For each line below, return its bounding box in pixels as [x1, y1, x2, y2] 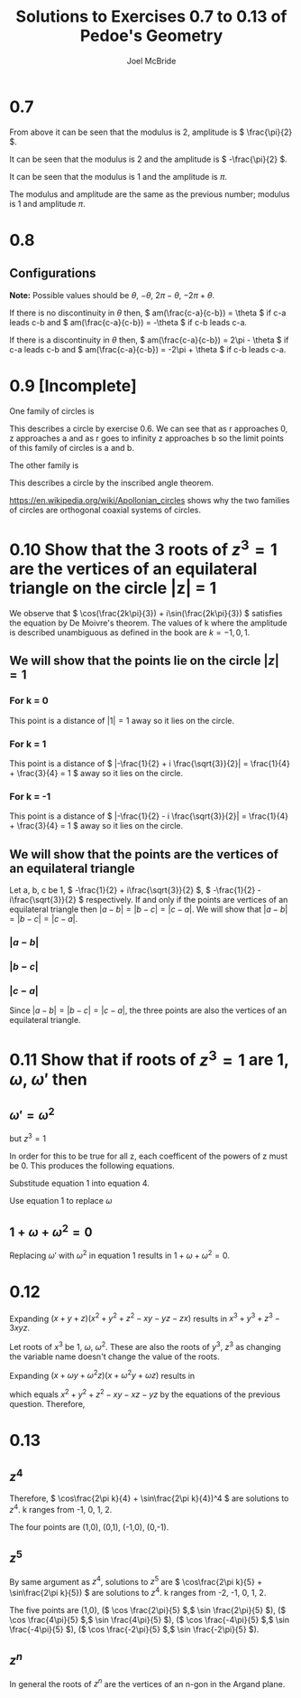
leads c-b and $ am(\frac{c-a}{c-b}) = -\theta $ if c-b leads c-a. [9, 316, 248, 327]
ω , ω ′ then [9, 1069, 87, 1090]
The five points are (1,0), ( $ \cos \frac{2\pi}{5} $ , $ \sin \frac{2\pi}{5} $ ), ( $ [9, 1604, 287, 1615]
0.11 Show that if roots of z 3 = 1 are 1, [9, 1046, 289, 1070]
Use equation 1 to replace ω [9, 1196, 113, 1206]
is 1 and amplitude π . [9, 198, 86, 209]
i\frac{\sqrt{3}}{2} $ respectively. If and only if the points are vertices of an [9, 894, 288, 905]
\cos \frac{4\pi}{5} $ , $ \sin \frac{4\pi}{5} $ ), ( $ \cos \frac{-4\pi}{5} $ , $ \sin [9, 1614, 290, 1625]
